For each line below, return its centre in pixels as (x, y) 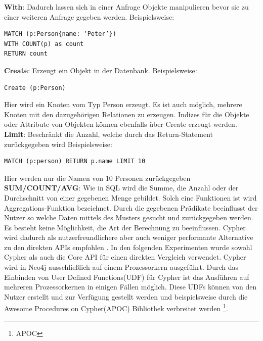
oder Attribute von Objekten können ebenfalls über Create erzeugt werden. (121, 124)
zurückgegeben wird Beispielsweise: (58, 144)
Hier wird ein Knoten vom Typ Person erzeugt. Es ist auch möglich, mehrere (123, 104)
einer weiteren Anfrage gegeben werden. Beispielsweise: (89, 16)
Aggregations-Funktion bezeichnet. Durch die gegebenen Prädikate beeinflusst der (131, 207)
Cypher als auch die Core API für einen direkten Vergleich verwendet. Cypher (125, 257)
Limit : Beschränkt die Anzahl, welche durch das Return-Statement (109, 134)
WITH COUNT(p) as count (44, 44)
